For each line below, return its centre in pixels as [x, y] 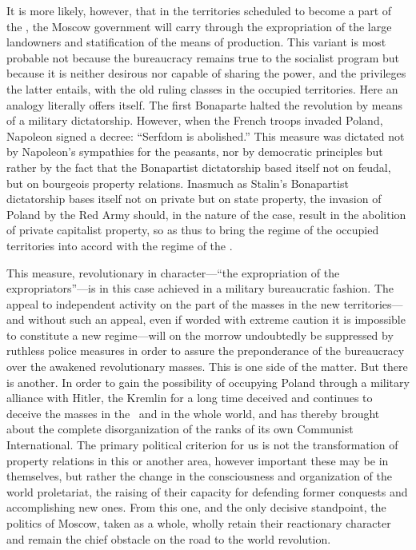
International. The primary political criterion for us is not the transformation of [202, 445]
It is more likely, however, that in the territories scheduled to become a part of [199, 10]
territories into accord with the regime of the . [120, 245]
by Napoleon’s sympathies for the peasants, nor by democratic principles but [195, 151]
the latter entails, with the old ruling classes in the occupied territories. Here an [202, 88]
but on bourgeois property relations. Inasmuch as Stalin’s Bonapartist [178, 183]
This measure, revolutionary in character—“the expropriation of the [173, 272]
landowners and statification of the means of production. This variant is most [196, 42]
